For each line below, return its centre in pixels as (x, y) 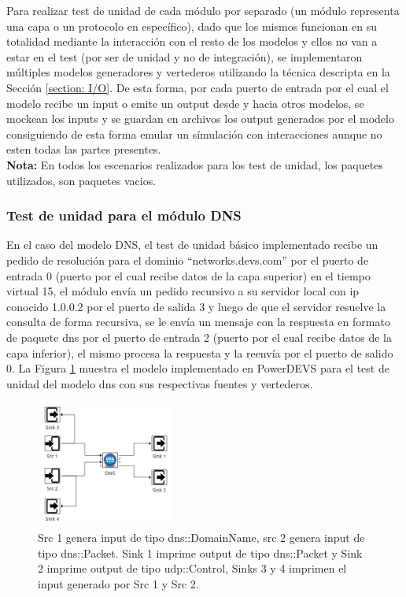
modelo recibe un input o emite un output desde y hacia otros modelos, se (185, 103)
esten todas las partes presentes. (84, 149)
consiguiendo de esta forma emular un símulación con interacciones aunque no (194, 133)
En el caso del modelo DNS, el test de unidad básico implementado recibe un (192, 245)
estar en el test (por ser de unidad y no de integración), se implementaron (185, 56)
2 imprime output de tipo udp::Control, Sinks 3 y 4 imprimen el (192, 568)
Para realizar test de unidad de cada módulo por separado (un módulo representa (203, 10)
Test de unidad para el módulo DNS (124, 215)
